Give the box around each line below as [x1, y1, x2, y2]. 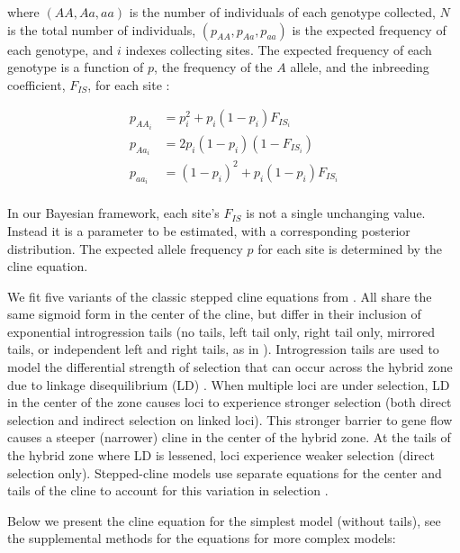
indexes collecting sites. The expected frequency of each [125, 40, 432, 59]
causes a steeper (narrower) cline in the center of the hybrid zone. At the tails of [7, 428, 451, 447]
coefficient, [7, 75, 66, 94]
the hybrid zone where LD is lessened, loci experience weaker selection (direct [7, 446, 435, 465]
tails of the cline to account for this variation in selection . [7, 481, 329, 500]
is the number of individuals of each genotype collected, [129, 3, 436, 21]
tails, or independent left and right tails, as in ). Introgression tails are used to [7, 340, 439, 358]
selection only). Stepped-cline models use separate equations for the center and [7, 463, 442, 482]
